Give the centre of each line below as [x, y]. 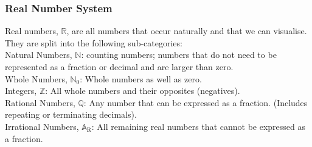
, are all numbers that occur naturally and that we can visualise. [187, 31]
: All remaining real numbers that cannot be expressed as [199, 126]
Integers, [21, 91]
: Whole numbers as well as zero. [141, 78]
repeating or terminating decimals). [71, 114]
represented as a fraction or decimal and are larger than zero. [119, 66]
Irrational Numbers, [42, 126]
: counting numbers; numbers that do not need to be [179, 55]
